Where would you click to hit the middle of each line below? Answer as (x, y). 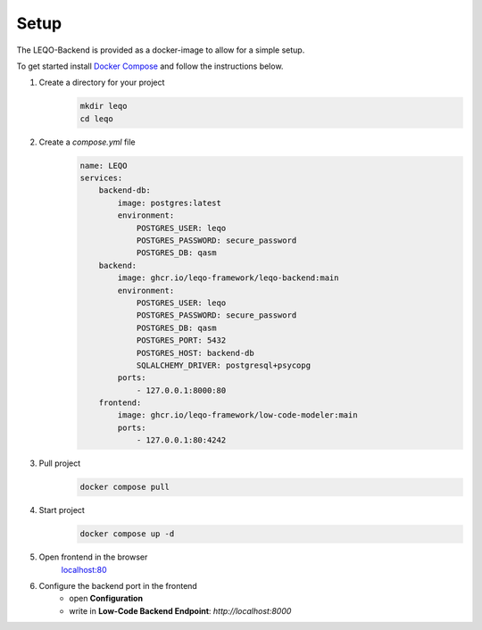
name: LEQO (104, 166)
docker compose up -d (127, 534)
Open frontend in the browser (93, 557)
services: (101, 178)
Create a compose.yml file (87, 142)
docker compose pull (125, 487)
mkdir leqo (104, 106)
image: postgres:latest (170, 203)
